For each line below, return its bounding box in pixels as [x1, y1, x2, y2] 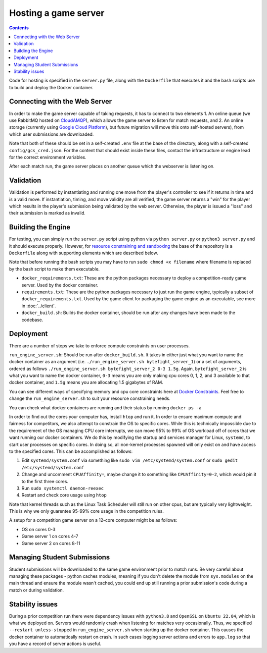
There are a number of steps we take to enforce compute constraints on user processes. [9, 342, 190, 349]
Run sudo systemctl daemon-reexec [21, 485, 104, 491]
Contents [9, 25, 29, 31]
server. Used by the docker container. [21, 282, 98, 288]
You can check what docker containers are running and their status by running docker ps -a [9, 404, 202, 411]
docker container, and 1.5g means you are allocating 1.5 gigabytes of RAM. [9, 380, 163, 385]
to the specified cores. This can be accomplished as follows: [9, 448, 133, 454]
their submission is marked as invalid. [9, 210, 86, 216]
